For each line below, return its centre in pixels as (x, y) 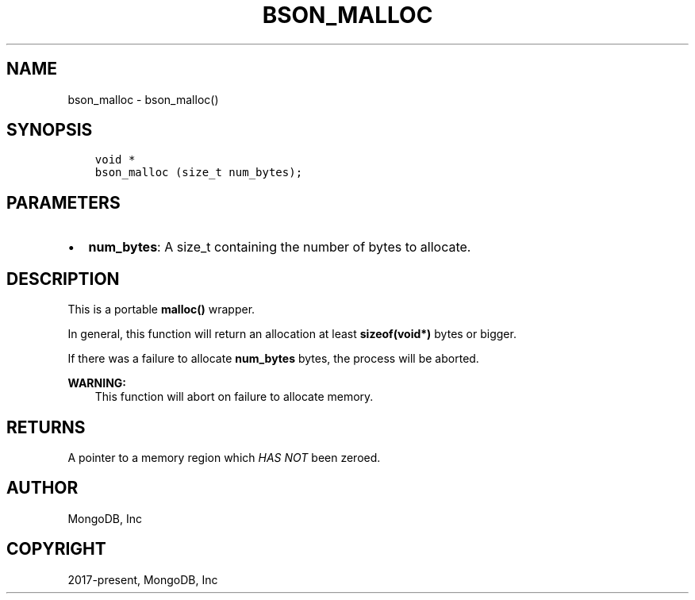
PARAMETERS (63, 202)
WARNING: (97, 383)
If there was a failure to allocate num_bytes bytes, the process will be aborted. (273, 359)
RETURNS (46, 427)
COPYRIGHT (56, 549)
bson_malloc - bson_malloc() (143, 99)
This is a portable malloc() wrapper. (161, 310)
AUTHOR (42, 488)
